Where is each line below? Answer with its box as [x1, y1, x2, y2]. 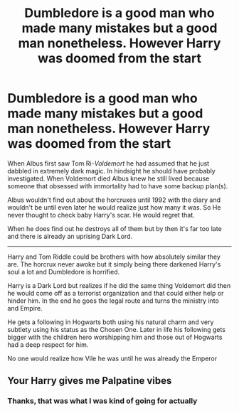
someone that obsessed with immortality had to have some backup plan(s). [7, 181, 228, 190]
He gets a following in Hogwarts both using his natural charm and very [7, 318, 214, 326]
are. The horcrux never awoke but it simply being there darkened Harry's [7, 259, 221, 268]
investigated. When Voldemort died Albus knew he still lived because [7, 174, 210, 183]
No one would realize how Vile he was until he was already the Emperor [7, 354, 218, 363]
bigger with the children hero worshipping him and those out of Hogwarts [7, 333, 223, 341]
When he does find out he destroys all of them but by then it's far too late [7, 224, 222, 232]
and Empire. [7, 304, 43, 312]
